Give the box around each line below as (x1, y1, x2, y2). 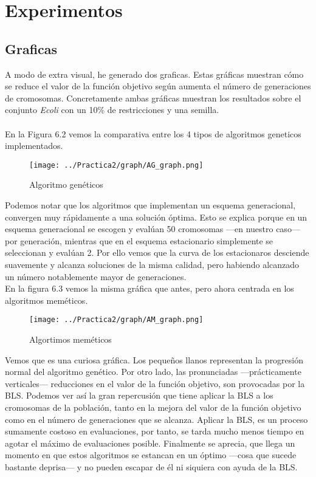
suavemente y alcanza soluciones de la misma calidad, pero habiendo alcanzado (5, 258, 300, 270)
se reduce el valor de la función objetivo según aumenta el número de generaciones (5, 80, 311, 92)
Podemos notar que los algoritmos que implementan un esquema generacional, (5, 198, 296, 211)
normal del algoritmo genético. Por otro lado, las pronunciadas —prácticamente (5, 365, 301, 378)
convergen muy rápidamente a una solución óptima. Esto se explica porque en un (5, 210, 307, 223)
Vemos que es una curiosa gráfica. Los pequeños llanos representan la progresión (5, 353, 304, 366)
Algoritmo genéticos (29, 178, 103, 191)
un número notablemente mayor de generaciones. (5, 270, 187, 283)
